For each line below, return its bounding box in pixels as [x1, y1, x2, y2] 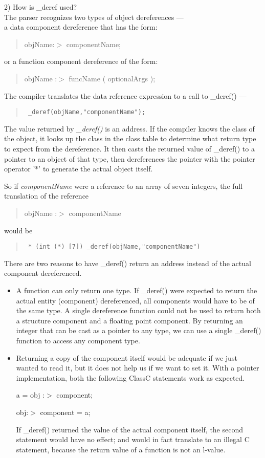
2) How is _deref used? [4, 2, 77, 12]
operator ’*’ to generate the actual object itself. [4, 163, 153, 174]
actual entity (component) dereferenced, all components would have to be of [16, 295, 255, 306]
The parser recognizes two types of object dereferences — [4, 11, 184, 22]
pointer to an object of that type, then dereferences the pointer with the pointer [4, 153, 255, 164]
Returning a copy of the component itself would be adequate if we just [16, 352, 237, 363]
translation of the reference [4, 190, 89, 201]
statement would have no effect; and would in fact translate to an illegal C [16, 434, 250, 445]
